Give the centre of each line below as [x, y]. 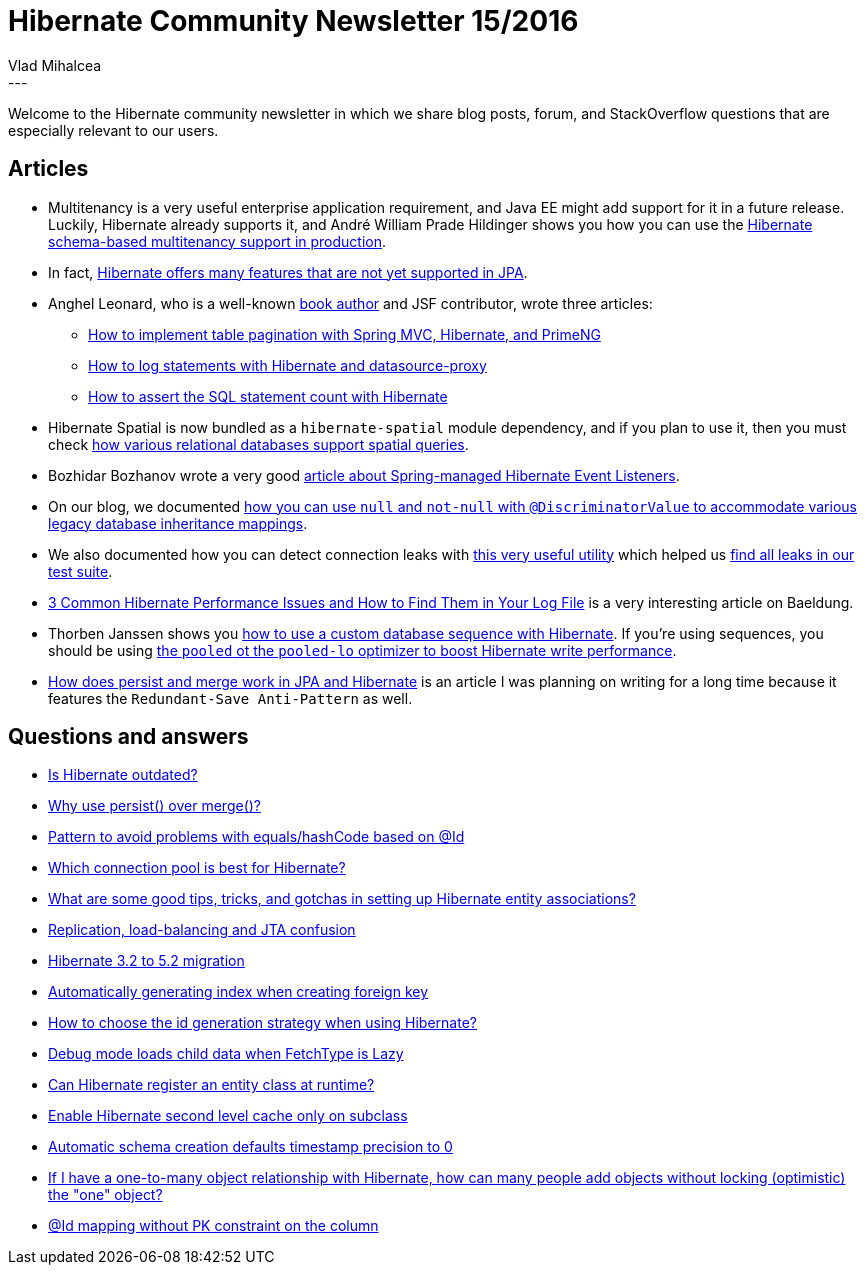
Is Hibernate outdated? [123, 775]
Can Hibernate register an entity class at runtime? [211, 1085]
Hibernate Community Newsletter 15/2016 [293, 21]
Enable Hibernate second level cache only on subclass [228, 1116]
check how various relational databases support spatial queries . [258, 444]
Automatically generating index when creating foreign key [238, 992]
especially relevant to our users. [113, 130]
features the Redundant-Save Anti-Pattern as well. [230, 698]
